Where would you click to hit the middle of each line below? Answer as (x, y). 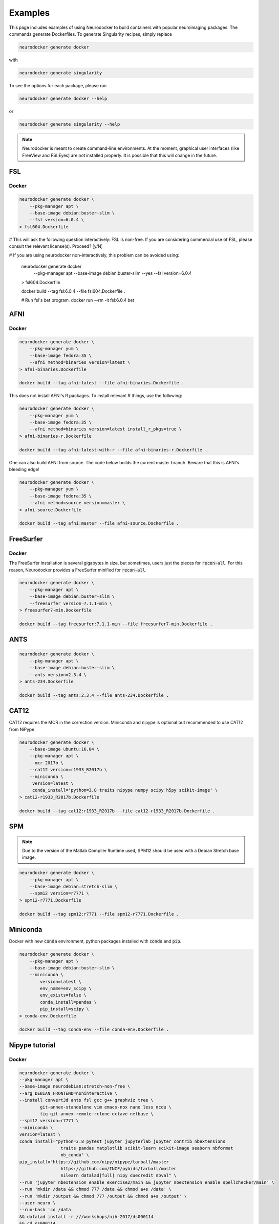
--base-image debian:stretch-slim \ (73, 887)
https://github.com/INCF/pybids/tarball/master (118, 1169)
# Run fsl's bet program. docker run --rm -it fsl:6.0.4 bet (78, 300)
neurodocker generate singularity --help (70, 124)
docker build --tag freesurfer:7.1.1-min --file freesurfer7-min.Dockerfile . (116, 624)
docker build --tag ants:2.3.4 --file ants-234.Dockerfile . (94, 695)
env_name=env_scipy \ (66, 989)
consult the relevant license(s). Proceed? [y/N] (56, 246)
